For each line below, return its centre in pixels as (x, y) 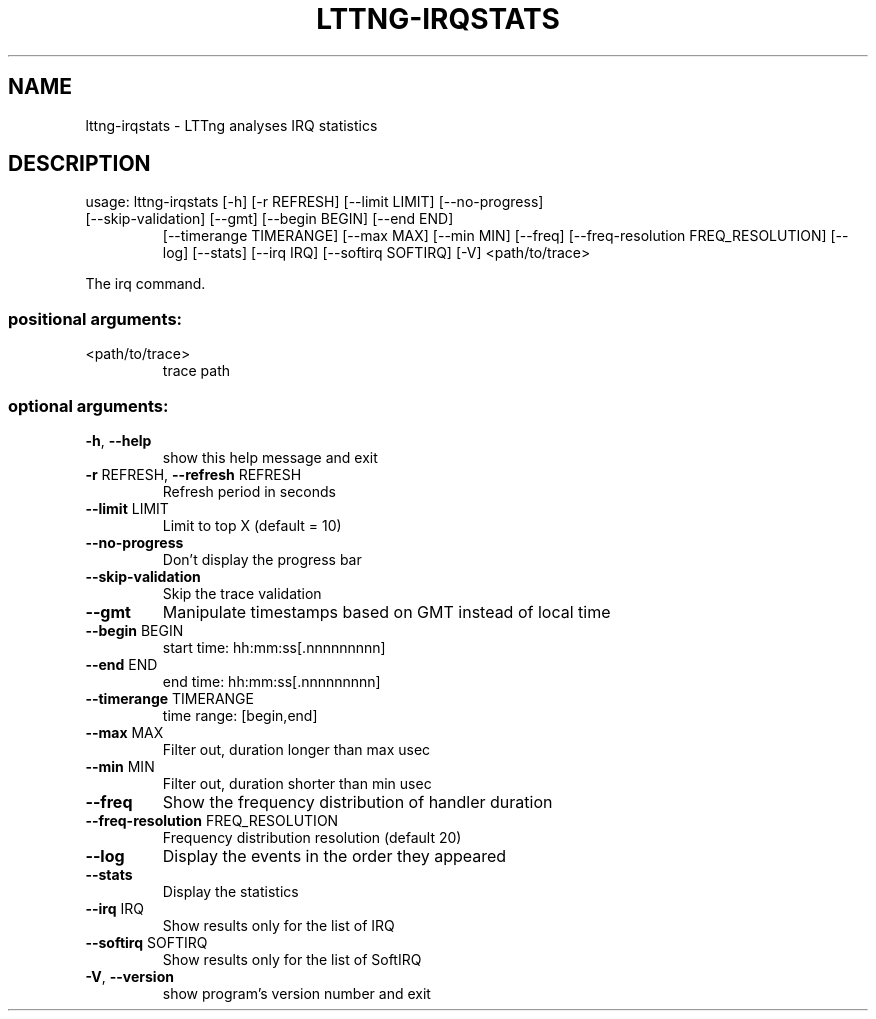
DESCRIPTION (79, 164)
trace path (196, 371)
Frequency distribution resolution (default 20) (312, 837)
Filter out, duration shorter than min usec (297, 783)
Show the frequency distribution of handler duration (357, 801)
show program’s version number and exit (296, 993)
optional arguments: (88, 405)
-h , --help (118, 440)
